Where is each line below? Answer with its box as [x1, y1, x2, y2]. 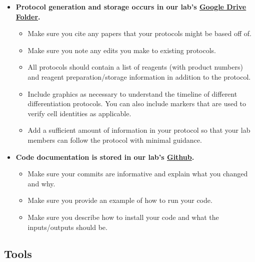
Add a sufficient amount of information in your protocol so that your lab [27, 125, 250, 135]
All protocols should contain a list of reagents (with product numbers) [27, 62, 243, 72]
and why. [27, 178, 55, 188]
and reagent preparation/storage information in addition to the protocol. [27, 71, 251, 82]
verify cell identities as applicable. [27, 108, 131, 118]
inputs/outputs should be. [27, 221, 107, 232]
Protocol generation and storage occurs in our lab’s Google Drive [15, 2, 246, 12]
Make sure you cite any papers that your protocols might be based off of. [27, 28, 251, 39]
